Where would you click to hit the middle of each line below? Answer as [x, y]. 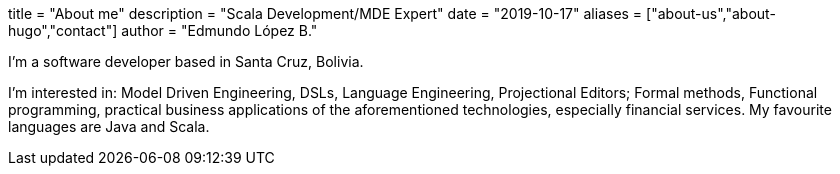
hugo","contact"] [63, 30]
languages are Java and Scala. [109, 126]
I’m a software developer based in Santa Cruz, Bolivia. [186, 61]
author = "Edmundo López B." [219, 30]
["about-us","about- [711, 13]
